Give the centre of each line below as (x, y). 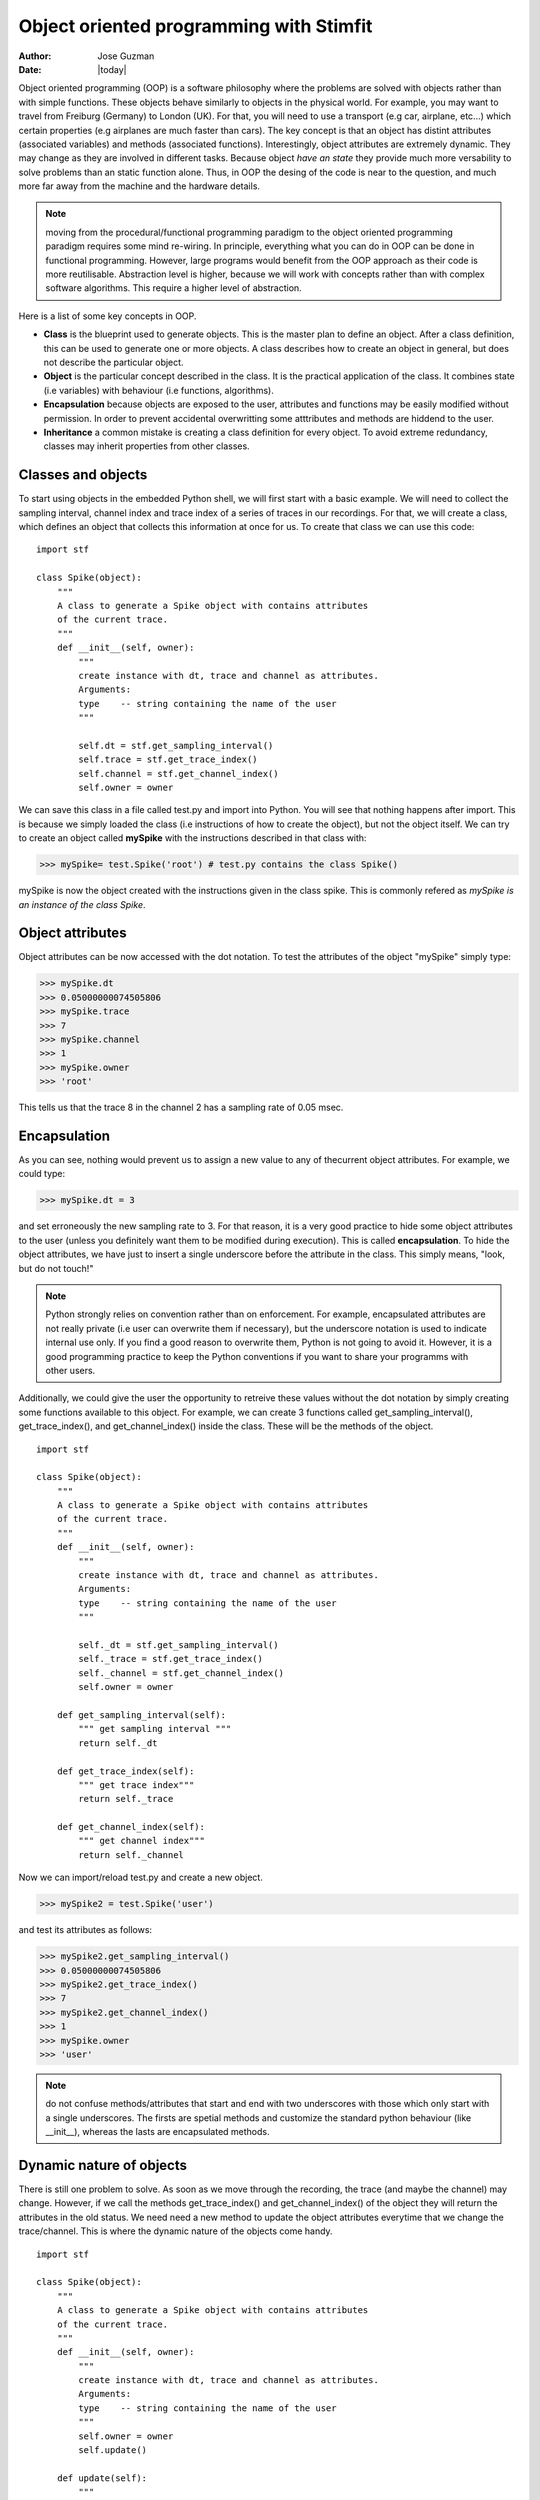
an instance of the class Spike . (82, 904)
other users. (70, 1370)
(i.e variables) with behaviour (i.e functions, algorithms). (158, 390)
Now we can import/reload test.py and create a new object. (141, 1877)
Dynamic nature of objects (102, 2165)
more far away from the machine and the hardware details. (139, 186)
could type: (42, 1174)
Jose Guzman (126, 56)
